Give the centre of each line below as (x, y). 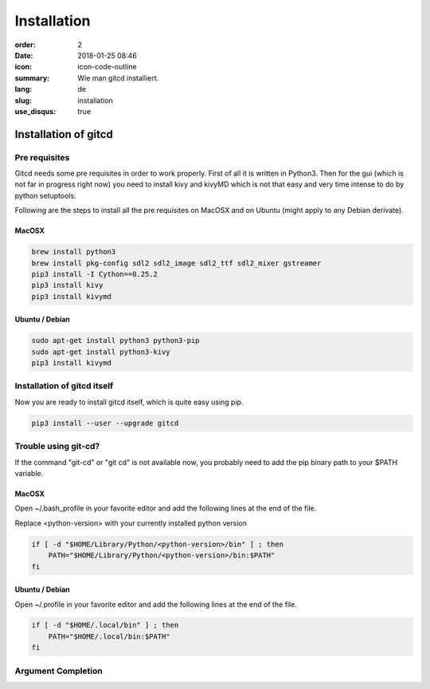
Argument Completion (59, 671)
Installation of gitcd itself (64, 386)
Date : (24, 55)
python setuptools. (45, 195)
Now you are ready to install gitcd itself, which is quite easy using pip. (129, 402)
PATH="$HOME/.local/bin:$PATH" (109, 636)
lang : (23, 89)
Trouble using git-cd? (57, 447)
